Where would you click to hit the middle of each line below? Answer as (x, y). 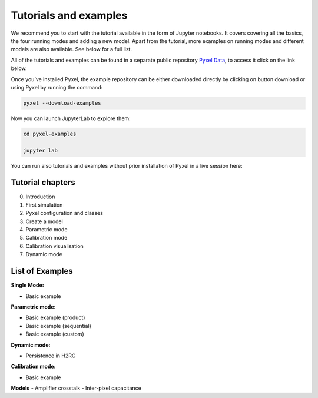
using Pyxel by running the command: (57, 87)
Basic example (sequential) (58, 326)
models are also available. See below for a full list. (72, 49)
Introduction (40, 197)
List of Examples (42, 271)
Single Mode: (27, 285)
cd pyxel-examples (50, 134)
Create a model (44, 221)
